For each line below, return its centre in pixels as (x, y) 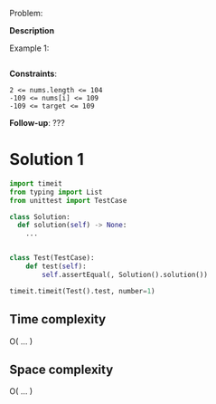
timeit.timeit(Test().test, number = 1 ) (82, 291)
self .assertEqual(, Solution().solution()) (125, 274)
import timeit (36, 183)
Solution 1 (47, 160)
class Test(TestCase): (52, 258)
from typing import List (56, 192)
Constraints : (33, 73)
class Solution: (40, 216)
